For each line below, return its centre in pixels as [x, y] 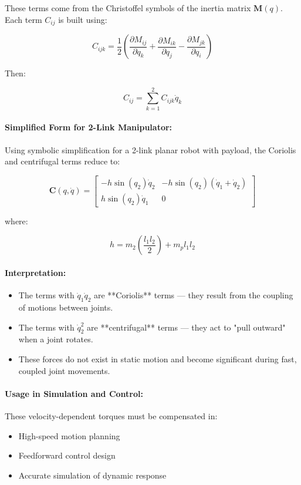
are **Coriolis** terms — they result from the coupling [193, 295]
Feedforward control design [67, 455]
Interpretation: [35, 272]
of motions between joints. [66, 307]
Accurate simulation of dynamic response [92, 475]
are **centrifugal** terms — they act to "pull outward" [186, 327]
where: [16, 220]
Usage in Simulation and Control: [74, 393]
